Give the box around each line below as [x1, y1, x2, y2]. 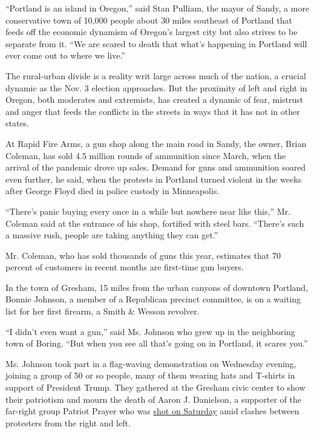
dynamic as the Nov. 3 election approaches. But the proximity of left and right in [5, 81, 307, 94]
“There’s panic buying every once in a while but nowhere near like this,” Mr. [5, 204, 290, 217]
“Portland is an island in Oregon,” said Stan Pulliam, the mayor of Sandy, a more [5, 2, 310, 14]
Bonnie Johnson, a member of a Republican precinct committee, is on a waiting [5, 293, 301, 305]
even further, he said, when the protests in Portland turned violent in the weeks [5, 172, 302, 185]
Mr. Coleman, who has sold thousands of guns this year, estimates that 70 [5, 249, 281, 261]
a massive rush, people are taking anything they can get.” [5, 229, 218, 241]
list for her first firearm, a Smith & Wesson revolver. [5, 305, 200, 317]
